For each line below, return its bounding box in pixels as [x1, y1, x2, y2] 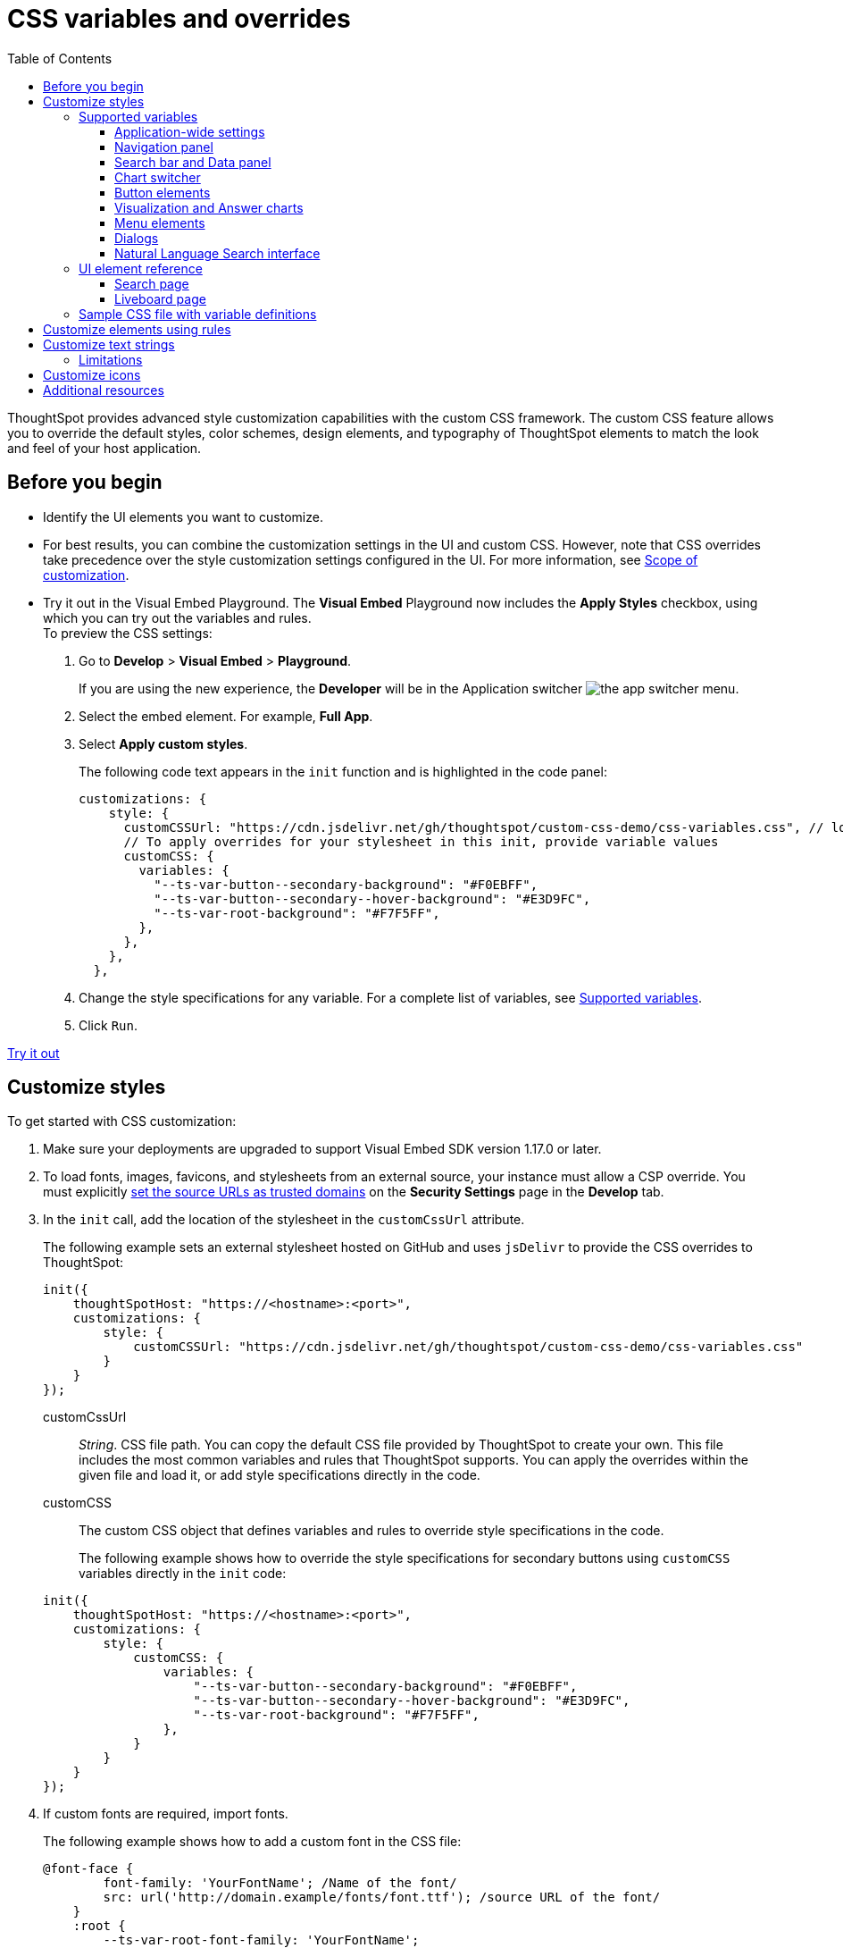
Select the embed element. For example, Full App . [79, 708, 373, 724]
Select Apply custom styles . [79, 735, 248, 751]
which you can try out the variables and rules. [43, 609, 312, 626]
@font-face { [43, 1861, 134, 1877]
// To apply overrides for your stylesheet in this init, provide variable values [123, 834, 719, 849]
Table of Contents [7, 50, 113, 66]
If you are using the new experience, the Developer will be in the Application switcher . [79, 680, 739, 696]
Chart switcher [114, 169, 201, 185]
